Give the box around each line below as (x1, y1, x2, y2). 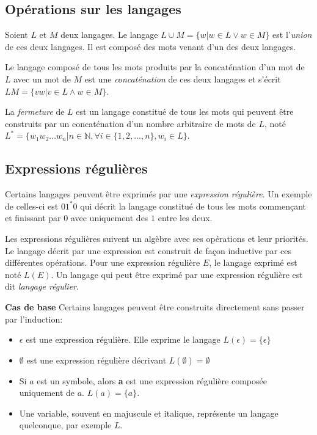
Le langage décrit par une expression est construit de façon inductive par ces (5, 244, 291, 257)
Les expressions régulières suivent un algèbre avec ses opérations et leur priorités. (5, 232, 308, 244)
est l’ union (272, 28, 312, 41)
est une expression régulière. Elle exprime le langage (26, 333, 220, 346)
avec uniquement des (70, 211, 148, 224)
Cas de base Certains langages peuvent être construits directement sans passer (5, 300, 305, 313)
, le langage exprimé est (209, 256, 297, 269)
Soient (5, 28, 28, 41)
